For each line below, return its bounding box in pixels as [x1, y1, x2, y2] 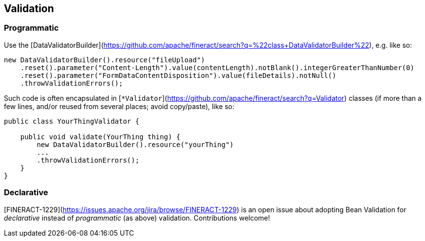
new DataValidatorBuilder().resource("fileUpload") [4, 56, 205, 64]
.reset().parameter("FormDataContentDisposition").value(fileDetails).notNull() [20, 71, 336, 79]
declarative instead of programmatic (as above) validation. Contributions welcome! [4, 213, 270, 222]
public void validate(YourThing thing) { [20, 132, 181, 141]
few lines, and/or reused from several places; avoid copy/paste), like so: [4, 102, 235, 111]
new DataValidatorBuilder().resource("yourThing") [37, 140, 234, 148]
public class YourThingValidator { [4, 117, 140, 125]
